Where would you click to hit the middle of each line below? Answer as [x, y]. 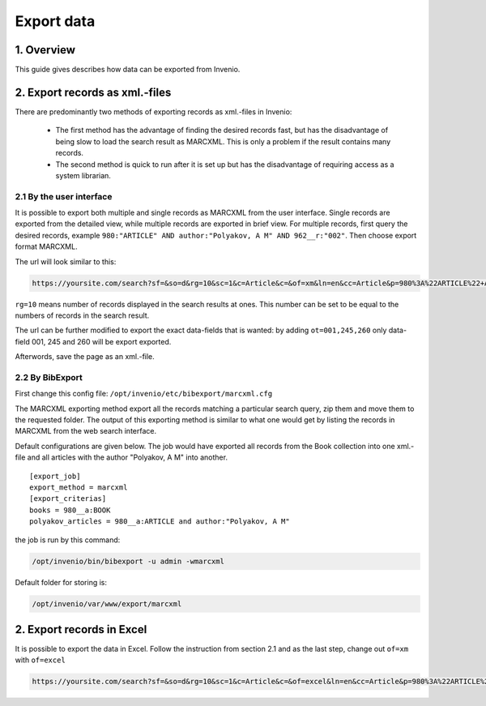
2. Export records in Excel [81, 629]
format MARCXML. [46, 246]
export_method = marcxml [79, 488]
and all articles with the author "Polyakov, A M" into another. [128, 457]
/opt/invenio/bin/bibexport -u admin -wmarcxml [128, 561]
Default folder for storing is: [61, 582]
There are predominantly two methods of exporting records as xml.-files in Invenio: [153, 111]
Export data [55, 21]
